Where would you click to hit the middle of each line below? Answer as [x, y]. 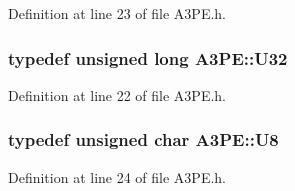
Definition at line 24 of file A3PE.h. [117, 176]
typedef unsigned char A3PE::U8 [143, 139]
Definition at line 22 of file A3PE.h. [117, 94]
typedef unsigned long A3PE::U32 [148, 57]
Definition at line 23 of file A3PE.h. [117, 13]
